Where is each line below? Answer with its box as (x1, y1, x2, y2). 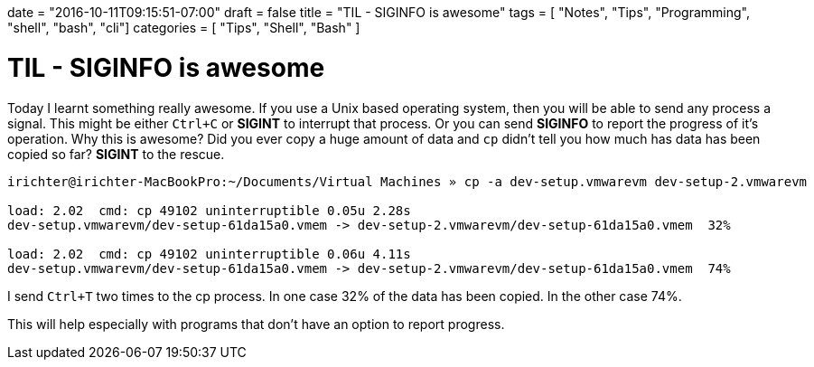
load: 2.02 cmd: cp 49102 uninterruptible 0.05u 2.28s (7, 202, 411, 218)
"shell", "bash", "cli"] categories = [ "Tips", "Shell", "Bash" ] (7, 20, 360, 35)
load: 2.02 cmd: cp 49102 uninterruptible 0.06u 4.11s (7, 246, 411, 261)
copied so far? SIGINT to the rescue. (7, 146, 225, 162)
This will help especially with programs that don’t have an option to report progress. (7, 315, 505, 332)
